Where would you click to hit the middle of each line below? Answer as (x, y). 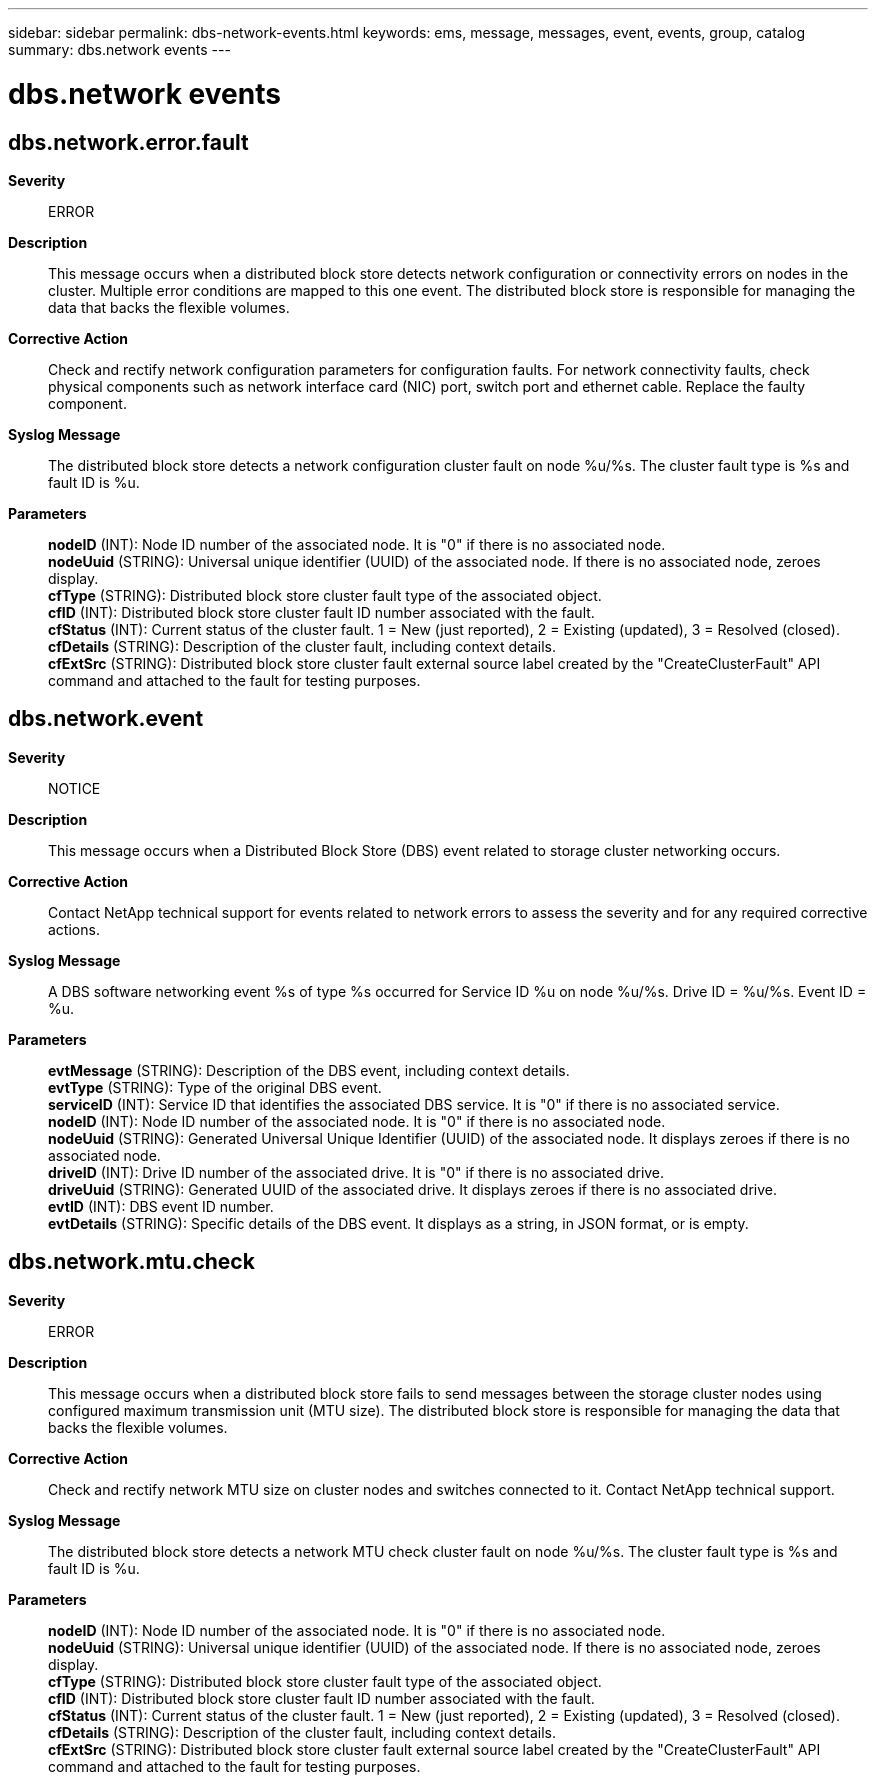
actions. (74, 929)
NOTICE (74, 788)
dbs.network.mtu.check (131, 1262)
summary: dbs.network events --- (119, 49)
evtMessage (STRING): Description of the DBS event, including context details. (309, 1070)
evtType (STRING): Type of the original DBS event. (215, 1087)
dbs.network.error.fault (128, 142)
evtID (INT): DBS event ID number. (161, 1206)
